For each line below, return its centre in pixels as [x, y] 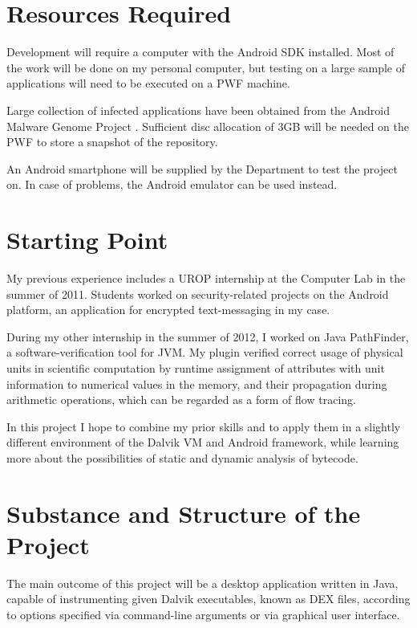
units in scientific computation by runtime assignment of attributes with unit [196, 367]
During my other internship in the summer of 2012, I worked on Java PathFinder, [208, 336]
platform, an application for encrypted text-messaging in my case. [168, 310]
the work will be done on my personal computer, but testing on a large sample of [206, 67]
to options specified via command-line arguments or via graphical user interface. [203, 615]
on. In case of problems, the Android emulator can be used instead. [172, 184]
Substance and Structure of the [184, 513]
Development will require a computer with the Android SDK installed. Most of [200, 52]
